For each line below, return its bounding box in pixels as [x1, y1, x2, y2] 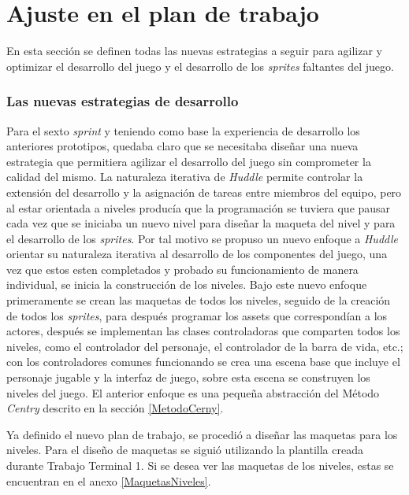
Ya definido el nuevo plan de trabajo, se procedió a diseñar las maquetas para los [6, 426, 398, 442]
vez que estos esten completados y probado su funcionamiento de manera [6, 260, 359, 277]
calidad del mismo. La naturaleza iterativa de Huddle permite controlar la [6, 168, 363, 185]
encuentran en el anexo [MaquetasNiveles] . [6, 472, 211, 489]
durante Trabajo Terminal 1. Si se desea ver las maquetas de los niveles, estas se [6, 457, 394, 473]
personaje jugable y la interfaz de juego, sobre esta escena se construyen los [6, 369, 370, 386]
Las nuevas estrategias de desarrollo [6, 91, 239, 111]
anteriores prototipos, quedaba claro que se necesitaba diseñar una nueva [6, 138, 359, 154]
